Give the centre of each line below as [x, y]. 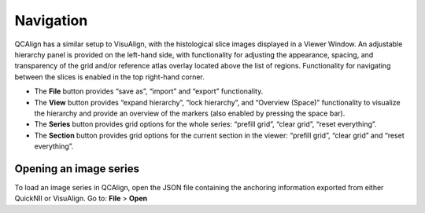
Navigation [51, 20]
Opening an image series [77, 169]
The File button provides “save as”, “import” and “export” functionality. [149, 91]
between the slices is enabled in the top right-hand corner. [109, 77]
